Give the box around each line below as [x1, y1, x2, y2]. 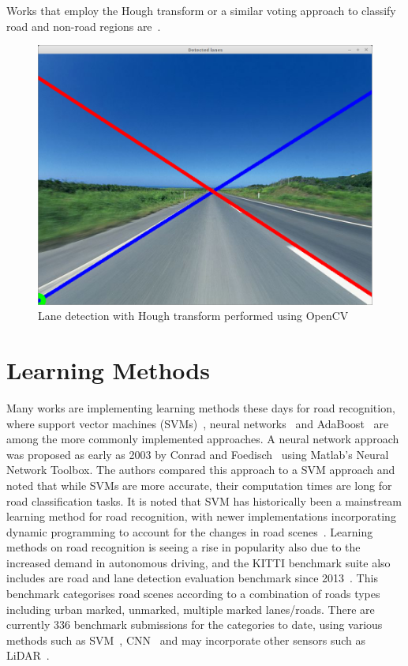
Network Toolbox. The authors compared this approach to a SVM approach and [6, 461, 395, 478]
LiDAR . [6, 647, 50, 664]
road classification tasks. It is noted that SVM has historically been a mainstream [6, 492, 402, 509]
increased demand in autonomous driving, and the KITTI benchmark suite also [6, 554, 391, 570]
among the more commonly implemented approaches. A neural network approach [6, 431, 399, 447]
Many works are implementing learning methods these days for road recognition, [6, 399, 395, 416]
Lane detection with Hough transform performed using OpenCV [38, 307, 349, 324]
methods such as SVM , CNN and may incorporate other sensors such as [6, 631, 365, 648]
